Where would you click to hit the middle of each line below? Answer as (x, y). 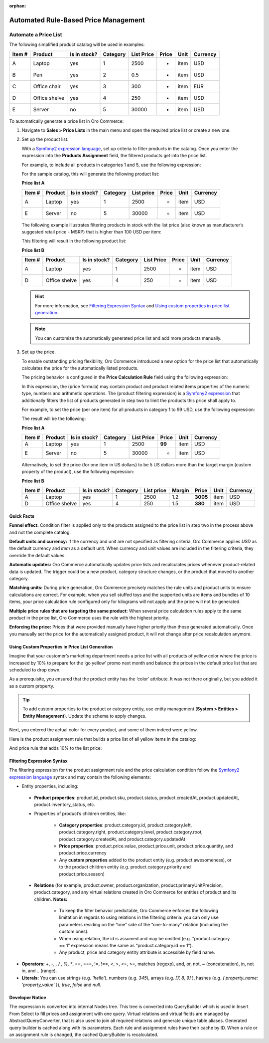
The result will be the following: (54, 418)
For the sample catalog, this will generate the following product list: (90, 174)
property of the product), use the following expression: (78, 472)
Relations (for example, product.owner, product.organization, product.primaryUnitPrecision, (129, 885)
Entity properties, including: (50, 786)
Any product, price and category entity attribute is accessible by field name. (137, 952)
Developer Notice (28, 997)
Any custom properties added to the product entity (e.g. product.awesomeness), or (145, 860)
